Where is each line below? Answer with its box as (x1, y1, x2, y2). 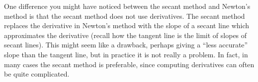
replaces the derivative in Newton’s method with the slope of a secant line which (4, 20, 250, 31)
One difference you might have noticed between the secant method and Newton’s (4, 1, 251, 11)
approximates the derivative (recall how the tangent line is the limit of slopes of (4, 30, 247, 40)
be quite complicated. (4, 69, 70, 79)
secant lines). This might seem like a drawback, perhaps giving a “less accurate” (4, 40, 248, 50)
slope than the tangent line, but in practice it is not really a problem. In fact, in (4, 49, 248, 59)
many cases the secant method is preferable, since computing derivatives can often (4, 59, 255, 69)
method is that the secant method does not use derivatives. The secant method (4, 10, 245, 21)
